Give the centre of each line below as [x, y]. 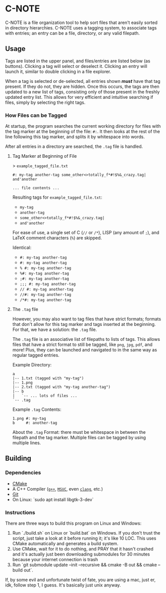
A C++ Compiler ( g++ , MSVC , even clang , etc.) [58, 489]
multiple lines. [27, 443]
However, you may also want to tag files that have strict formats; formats [87, 319]
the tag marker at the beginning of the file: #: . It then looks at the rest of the [83, 132]
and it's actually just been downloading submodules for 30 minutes [81, 554]
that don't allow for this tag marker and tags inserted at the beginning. [84, 324]
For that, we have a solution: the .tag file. [54, 329]
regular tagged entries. [36, 355]
